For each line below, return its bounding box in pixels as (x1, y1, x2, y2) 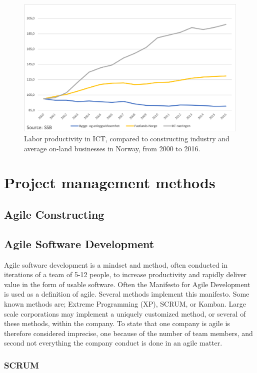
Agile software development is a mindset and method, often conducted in (4, 259, 228, 270)
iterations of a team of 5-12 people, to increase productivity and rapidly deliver (4, 269, 246, 280)
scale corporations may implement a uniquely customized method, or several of (4, 308, 246, 319)
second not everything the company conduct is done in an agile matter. (4, 338, 222, 348)
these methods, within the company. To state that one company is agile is (4, 318, 230, 329)
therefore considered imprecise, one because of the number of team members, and (4, 328, 253, 338)
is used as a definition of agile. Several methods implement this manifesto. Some (4, 289, 249, 299)
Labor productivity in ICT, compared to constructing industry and (24, 133, 229, 144)
